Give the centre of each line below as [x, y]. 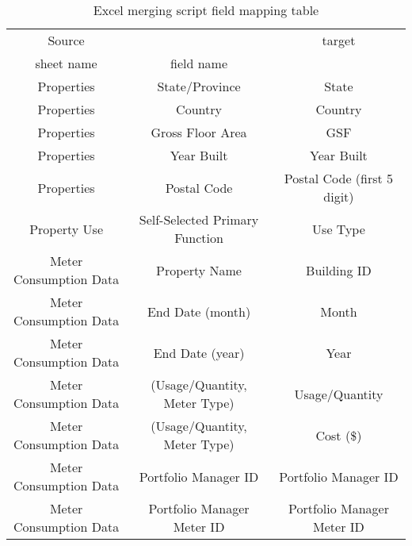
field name [199, 63]
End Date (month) [199, 311]
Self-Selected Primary [199, 219]
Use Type [339, 229]
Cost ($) [339, 435]
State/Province [199, 86]
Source [66, 40]
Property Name [199, 270]
